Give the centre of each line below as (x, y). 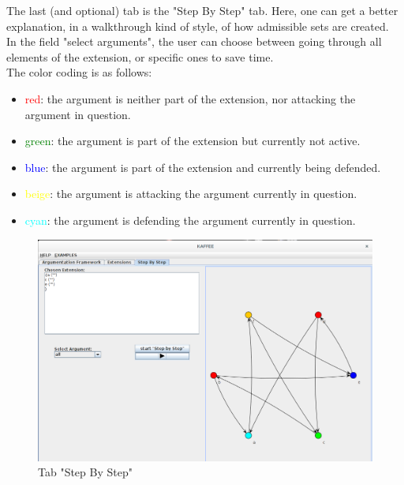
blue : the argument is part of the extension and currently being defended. (203, 167)
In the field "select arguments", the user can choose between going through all (194, 41)
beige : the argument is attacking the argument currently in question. (191, 194)
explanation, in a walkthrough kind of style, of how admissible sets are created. (198, 26)
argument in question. (78, 114)
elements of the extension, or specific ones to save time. (140, 56)
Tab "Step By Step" (85, 472)
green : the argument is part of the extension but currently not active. (193, 141)
